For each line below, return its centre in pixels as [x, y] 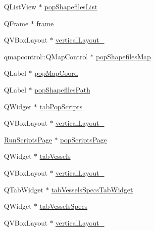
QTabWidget [24, 189]
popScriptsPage [83, 139]
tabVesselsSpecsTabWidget [92, 189]
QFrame [16, 23]
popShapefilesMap [123, 56]
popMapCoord [56, 73]
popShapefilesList [71, 6]
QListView [20, 6]
